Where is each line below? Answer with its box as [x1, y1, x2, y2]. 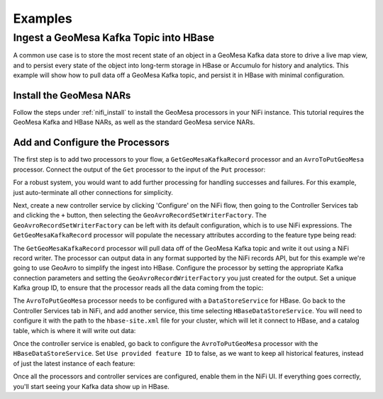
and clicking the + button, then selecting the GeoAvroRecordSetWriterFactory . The [13, 211, 267, 220]
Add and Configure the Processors [13, 137, 170, 149]
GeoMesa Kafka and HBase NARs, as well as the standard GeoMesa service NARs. [13, 118, 255, 127]
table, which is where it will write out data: [13, 326, 136, 335]
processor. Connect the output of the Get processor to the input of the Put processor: [13, 165, 266, 174]
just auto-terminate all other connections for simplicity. [13, 188, 173, 196]
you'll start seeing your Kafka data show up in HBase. [13, 382, 170, 390]
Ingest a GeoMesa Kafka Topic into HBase [13, 31, 215, 44]
